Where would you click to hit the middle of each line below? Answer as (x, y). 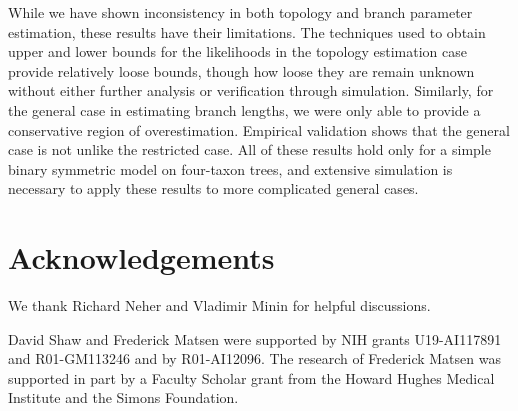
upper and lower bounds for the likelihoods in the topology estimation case (237, 51)
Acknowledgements (141, 257)
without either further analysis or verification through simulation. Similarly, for (251, 90)
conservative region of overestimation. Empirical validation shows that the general (259, 129)
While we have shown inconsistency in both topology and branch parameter (240, 12)
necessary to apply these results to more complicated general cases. (213, 188)
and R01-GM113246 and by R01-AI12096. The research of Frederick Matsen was (254, 358)
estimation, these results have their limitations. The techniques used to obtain (247, 31)
